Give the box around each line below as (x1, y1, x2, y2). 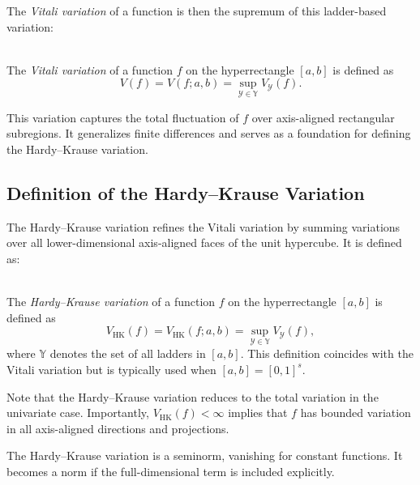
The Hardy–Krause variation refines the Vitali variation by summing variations (6, 218, 401, 235)
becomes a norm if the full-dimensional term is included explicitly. (6, 462, 335, 479)
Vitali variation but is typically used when (6, 360, 216, 377)
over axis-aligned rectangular (251, 108, 395, 126)
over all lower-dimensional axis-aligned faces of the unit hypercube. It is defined (6, 234, 402, 251)
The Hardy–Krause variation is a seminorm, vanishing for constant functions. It (6, 447, 403, 464)
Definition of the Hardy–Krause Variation (6, 180, 365, 205)
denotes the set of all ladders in (49, 345, 206, 362)
